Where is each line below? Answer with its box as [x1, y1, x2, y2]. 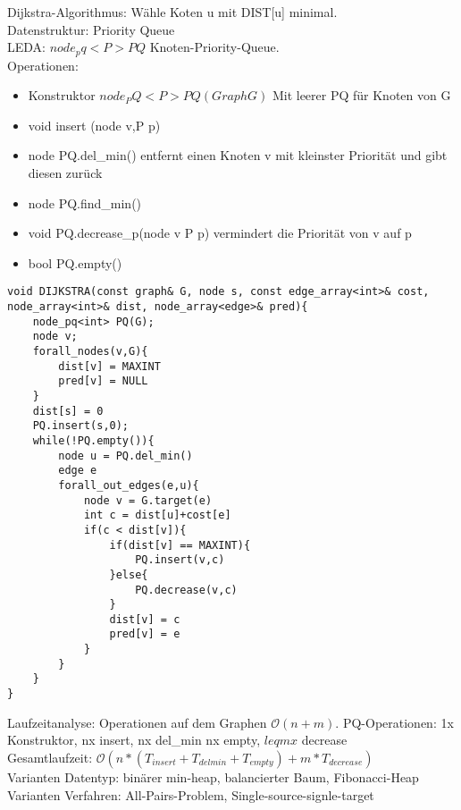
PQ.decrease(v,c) [135, 583, 238, 596]
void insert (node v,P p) [28, 115, 161, 134]
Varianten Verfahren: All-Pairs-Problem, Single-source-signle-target [7, 785, 374, 804]
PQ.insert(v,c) [135, 553, 225, 567]
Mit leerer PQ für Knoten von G [272, 86, 451, 105]
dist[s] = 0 [32, 404, 104, 418]
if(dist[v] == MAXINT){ [109, 538, 251, 552]
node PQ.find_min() [28, 193, 142, 212]
